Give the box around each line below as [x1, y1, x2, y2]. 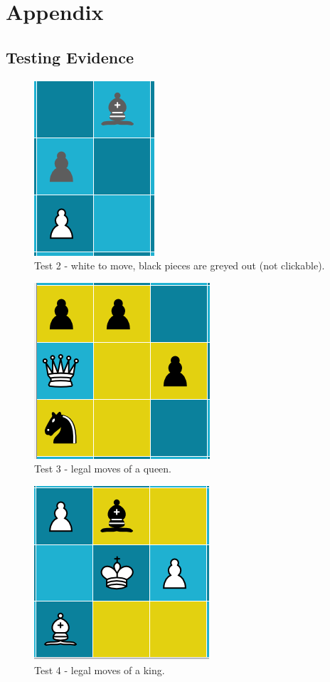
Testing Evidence [6, 46, 134, 68]
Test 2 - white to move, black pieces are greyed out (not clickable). [34, 258, 325, 273]
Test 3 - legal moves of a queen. [34, 461, 171, 476]
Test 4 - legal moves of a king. [34, 662, 165, 677]
